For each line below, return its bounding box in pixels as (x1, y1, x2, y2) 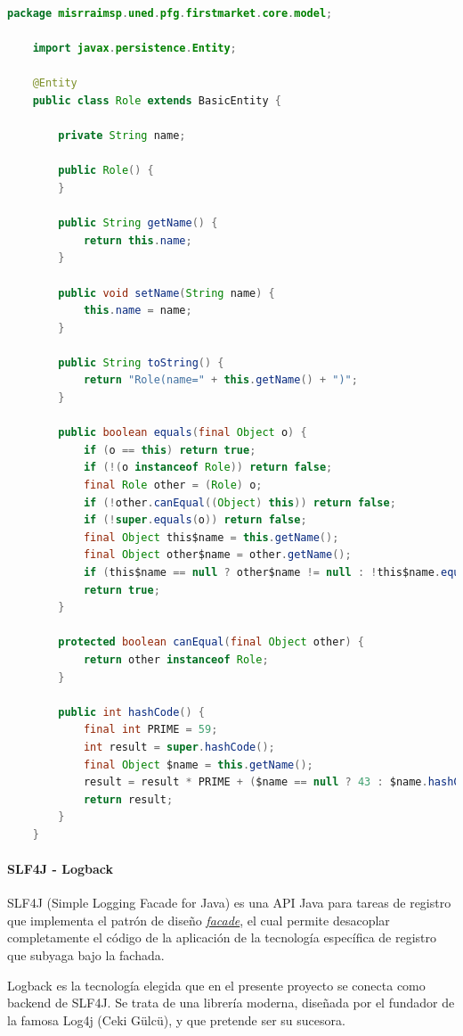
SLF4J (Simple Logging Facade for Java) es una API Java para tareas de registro (7, 893, 451, 912)
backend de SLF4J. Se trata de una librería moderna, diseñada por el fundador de (7, 993, 455, 1012)
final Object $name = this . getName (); (83, 758, 313, 771)
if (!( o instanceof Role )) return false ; (83, 461, 333, 474)
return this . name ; (83, 234, 192, 247)
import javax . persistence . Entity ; (32, 42, 237, 55)
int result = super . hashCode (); (83, 740, 275, 753)
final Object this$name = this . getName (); (83, 530, 339, 544)
